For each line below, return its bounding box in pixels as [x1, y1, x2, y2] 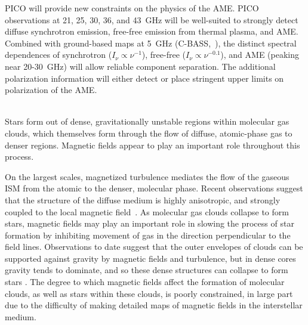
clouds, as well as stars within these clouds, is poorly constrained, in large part [5, 287, 293, 299]
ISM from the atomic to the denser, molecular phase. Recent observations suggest [5, 182, 303, 194]
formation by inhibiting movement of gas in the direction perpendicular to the [5, 228, 291, 241]
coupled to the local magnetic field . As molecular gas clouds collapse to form [5, 205, 289, 218]
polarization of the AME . [5, 83, 97, 96]
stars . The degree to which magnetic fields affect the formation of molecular [5, 276, 285, 288]
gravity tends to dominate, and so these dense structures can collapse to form [5, 264, 288, 276]
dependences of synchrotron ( [5, 48, 112, 61]
